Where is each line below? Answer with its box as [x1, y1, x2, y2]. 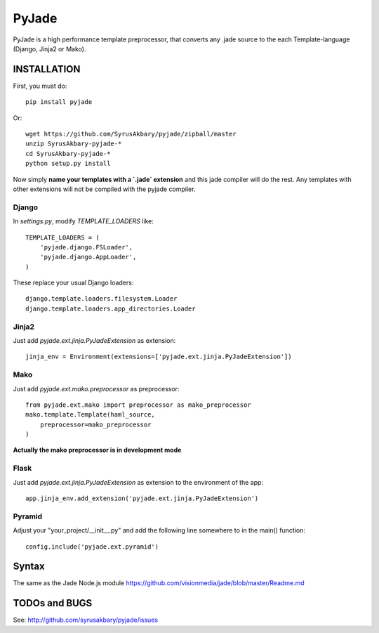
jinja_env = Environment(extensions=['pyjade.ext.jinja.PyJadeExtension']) [25, 353, 292, 361]
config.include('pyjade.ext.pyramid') [25, 542, 159, 551]
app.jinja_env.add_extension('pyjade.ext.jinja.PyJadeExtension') [25, 495, 259, 502]
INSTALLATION [13, 63, 81, 75]
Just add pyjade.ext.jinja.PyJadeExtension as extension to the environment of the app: [13, 478, 263, 486]
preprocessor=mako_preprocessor [39, 420, 152, 429]
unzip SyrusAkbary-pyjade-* [25, 140, 122, 148]
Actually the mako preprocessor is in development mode [13, 446, 182, 455]
